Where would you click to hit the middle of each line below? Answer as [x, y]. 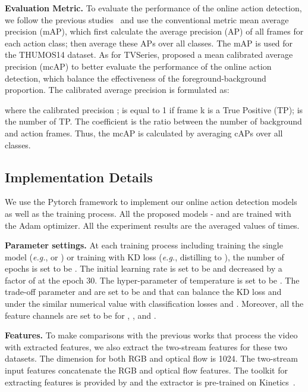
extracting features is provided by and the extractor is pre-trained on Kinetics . [150, 382]
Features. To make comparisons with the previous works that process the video [151, 335]
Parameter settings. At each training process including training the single [144, 245]
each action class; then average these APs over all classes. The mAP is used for [149, 43]
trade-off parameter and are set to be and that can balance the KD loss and [143, 292]
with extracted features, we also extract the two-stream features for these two [146, 346]
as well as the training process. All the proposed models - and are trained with [148, 213]
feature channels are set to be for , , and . [81, 315]
